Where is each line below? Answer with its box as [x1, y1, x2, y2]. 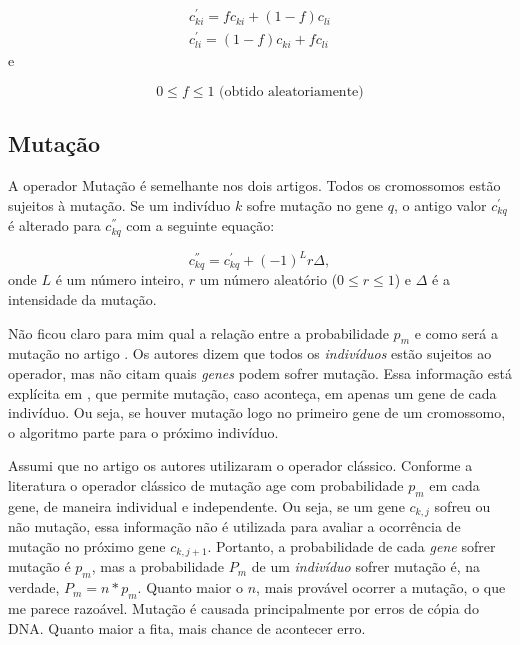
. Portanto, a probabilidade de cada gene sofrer [207, 535, 496, 556]
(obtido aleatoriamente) [219, 84, 364, 99]
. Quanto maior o [137, 577, 244, 598]
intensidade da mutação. [8, 289, 157, 310]
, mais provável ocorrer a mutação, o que [256, 577, 506, 598]
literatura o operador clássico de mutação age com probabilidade [8, 475, 404, 496]
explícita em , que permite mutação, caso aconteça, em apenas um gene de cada [8, 382, 497, 403]
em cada [429, 475, 480, 496]
